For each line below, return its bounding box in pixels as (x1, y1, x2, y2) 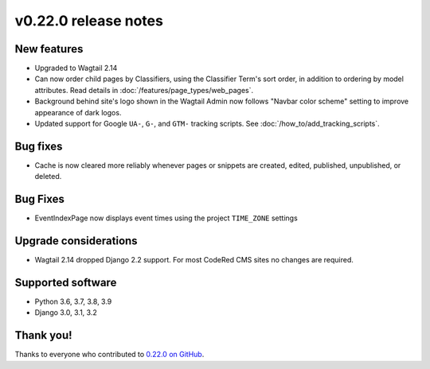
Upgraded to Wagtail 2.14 (34, 64, 118, 73)
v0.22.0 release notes (14, 12, 163, 29)
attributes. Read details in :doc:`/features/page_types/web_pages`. (34, 85, 254, 95)
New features (14, 42, 84, 56)
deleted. (34, 172, 62, 181)
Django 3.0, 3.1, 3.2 (34, 308, 97, 317)
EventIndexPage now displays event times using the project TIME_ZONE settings (34, 213, 298, 223)
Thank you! (14, 328, 72, 342)
